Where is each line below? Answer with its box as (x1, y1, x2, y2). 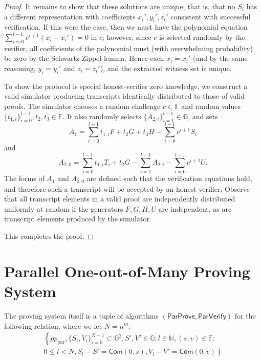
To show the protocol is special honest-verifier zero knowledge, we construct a (4, 80, 248, 91)
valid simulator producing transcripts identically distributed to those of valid (4, 91, 245, 101)
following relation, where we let (4, 320, 102, 331)
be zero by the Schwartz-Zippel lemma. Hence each (4, 53, 164, 63)
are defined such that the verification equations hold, (86, 173, 252, 184)
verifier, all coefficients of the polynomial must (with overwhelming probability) (4, 42, 253, 53)
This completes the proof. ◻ (4, 231, 94, 241)
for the (234, 310, 256, 321)
